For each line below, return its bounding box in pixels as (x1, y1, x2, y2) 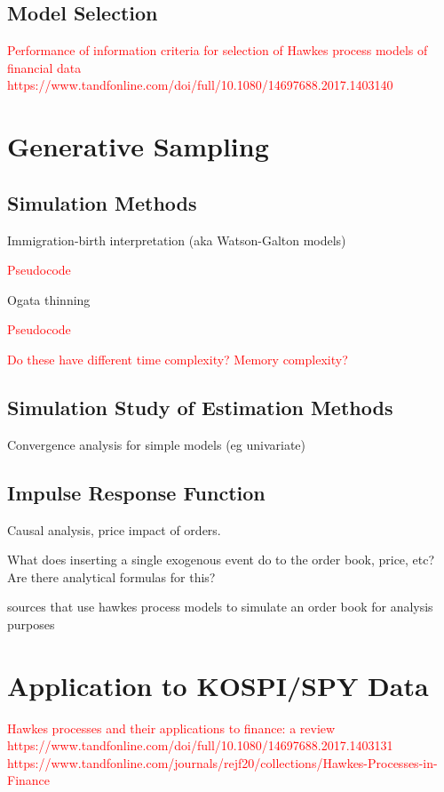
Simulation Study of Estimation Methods (7, 393, 393, 420)
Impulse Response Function (7, 478, 266, 506)
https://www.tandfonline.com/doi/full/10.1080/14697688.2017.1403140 (7, 76, 393, 94)
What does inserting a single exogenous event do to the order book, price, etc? (7, 550, 435, 569)
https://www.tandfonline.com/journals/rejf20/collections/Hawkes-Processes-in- (7, 753, 438, 772)
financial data (7, 58, 82, 76)
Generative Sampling (7, 128, 269, 164)
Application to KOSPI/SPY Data (7, 667, 429, 703)
